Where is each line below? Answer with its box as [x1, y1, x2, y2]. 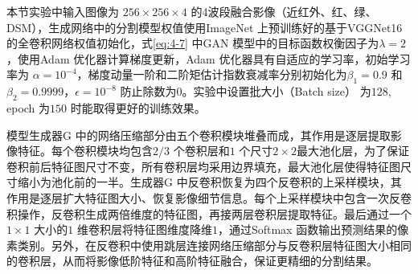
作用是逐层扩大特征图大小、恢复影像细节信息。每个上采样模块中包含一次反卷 [6, 189, 412, 206]
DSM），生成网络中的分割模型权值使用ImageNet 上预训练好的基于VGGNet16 [6, 18, 403, 35]
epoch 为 [6, 99, 51, 116]
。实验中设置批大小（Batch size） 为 [182, 83, 371, 100]
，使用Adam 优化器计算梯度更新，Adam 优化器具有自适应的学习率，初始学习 [6, 50, 411, 67]
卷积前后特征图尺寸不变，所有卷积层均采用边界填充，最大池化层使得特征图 [6, 157, 400, 174]
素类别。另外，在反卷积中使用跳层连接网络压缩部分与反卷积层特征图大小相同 [6, 236, 412, 253]
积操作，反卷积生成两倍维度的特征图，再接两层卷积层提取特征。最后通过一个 [6, 205, 412, 222]
